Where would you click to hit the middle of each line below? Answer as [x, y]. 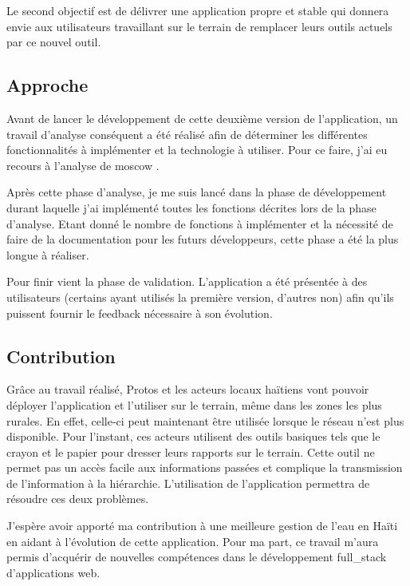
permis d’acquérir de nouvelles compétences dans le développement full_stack [197, 557]
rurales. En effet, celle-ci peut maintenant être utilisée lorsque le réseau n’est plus [205, 420]
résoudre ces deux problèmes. [78, 499]
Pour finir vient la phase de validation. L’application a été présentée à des [187, 281]
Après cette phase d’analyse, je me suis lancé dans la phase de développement [197, 192]
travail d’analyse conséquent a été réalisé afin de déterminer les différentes [187, 134]
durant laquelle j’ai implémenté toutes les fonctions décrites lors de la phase [191, 207]
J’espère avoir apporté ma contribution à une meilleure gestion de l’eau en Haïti [202, 526]
